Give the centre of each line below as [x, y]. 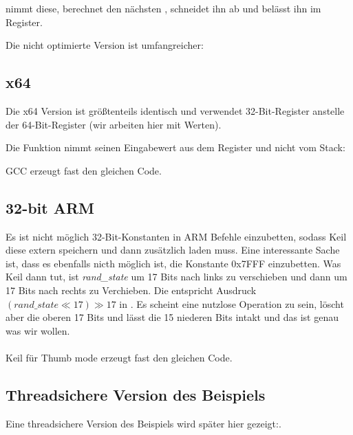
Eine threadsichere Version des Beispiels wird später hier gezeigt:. [143, 423]
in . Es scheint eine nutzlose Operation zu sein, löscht [232, 303]
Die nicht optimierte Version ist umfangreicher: [105, 45]
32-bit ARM [50, 207]
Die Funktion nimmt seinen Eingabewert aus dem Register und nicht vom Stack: [175, 147]
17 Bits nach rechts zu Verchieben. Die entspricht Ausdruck [131, 290]
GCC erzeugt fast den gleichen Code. [84, 170]
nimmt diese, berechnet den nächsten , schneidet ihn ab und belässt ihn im [163, 8]
